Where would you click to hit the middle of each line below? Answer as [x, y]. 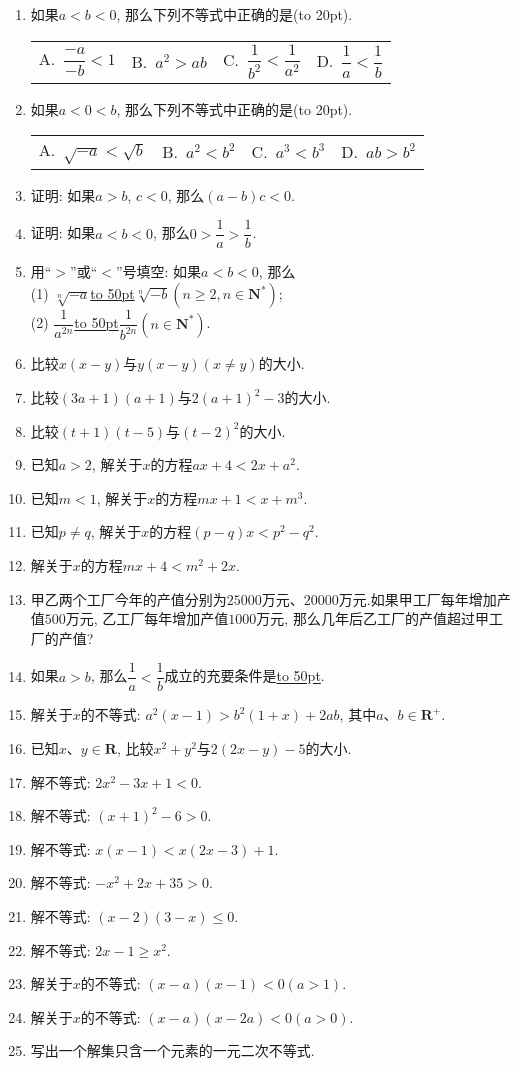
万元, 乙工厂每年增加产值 [147, 618]
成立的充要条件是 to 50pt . [244, 675]
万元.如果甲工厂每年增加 [417, 598]
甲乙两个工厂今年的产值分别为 [128, 598]
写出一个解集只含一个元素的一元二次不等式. [172, 1050]
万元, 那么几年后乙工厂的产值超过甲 [372, 618]
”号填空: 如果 [158, 271]
